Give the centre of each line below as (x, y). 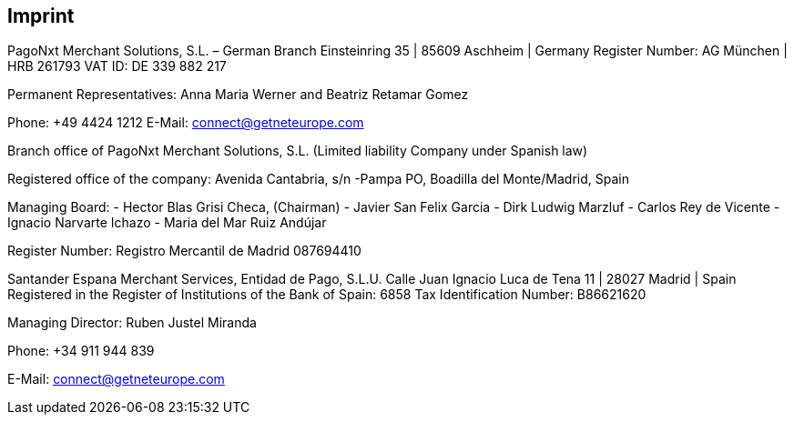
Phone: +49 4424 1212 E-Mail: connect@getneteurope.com (186, 123)
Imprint (41, 16)
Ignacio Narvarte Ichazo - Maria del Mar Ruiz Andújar (167, 223)
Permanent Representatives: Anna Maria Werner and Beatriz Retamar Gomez (238, 95)
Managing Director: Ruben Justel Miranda (132, 323)
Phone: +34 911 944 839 (81, 351)
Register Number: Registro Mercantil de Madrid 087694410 (184, 251)
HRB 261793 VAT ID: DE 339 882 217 (117, 66)
